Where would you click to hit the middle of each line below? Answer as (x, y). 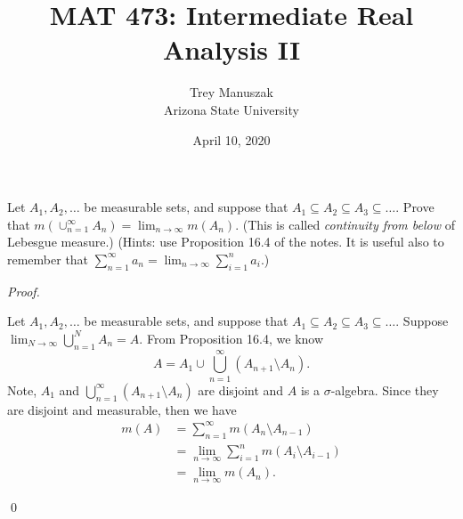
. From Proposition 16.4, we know (231, 338)
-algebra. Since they (385, 389)
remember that (48, 259)
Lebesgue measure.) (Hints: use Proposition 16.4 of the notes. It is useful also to (226, 242)
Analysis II (231, 49)
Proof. (24, 291)
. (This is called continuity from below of (345, 224)
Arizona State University (231, 109)
